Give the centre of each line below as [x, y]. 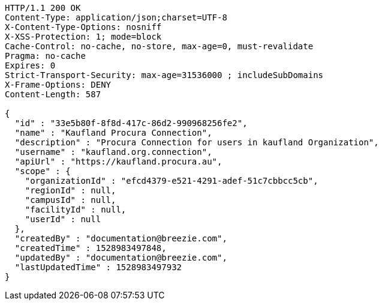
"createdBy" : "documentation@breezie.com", [121, 238]
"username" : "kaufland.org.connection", [113, 152]
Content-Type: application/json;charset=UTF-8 [116, 17]
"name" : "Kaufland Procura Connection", [113, 133]
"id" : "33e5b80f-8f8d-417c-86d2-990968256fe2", [131, 123]
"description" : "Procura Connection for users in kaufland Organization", [197, 142]
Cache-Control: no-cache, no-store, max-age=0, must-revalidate [159, 46]
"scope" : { [43, 171]
